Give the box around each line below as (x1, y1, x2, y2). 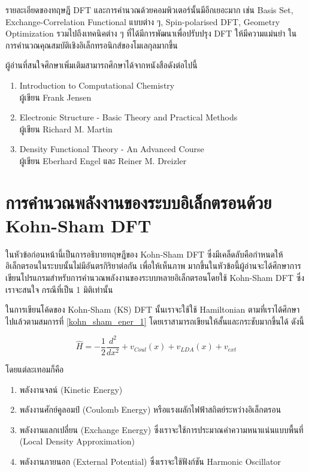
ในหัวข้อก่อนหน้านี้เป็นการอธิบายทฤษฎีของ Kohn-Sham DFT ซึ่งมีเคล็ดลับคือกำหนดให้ (5, 247, 283, 260)
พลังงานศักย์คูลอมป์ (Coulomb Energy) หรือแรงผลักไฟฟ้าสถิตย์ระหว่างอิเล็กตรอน (19, 403, 281, 416)
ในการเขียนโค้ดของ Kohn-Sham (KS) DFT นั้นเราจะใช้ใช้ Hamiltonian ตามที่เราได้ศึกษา (5, 303, 300, 316)
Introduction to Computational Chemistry (19, 78, 175, 91)
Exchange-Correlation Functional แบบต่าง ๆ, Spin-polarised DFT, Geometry (5, 15, 280, 28)
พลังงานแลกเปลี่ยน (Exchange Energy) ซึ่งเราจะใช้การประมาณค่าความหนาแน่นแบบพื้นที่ (19, 423, 304, 435)
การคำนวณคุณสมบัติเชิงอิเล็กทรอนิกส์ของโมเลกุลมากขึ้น (5, 38, 178, 51)
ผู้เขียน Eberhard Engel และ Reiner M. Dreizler (19, 154, 187, 167)
